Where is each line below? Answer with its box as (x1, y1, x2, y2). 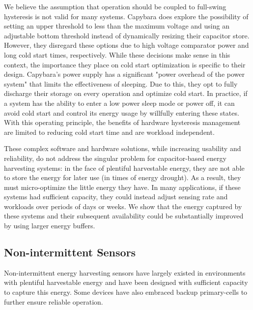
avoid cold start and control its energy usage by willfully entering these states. (4, 107, 239, 118)
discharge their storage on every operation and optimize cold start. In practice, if (4, 88, 248, 98)
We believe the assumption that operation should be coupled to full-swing (4, 1, 226, 11)
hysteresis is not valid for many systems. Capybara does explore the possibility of (4, 11, 249, 21)
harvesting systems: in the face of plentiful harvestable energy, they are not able (4, 162, 245, 173)
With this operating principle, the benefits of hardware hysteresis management (4, 117, 241, 127)
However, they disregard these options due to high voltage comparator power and (4, 40, 249, 50)
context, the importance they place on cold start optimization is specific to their (4, 59, 246, 69)
